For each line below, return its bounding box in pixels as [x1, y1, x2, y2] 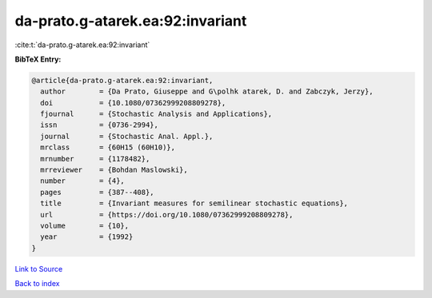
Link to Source [14, 264, 63, 273]
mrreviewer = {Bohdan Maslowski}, [40, 165, 188, 175]
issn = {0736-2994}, [40, 121, 159, 129]
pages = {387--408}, [40, 188, 155, 197]
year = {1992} [40, 232, 134, 241]
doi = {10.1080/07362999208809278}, [40, 98, 226, 107]
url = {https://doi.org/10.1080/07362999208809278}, [40, 210, 294, 219]
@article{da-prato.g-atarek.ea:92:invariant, [31, 76, 214, 85]
